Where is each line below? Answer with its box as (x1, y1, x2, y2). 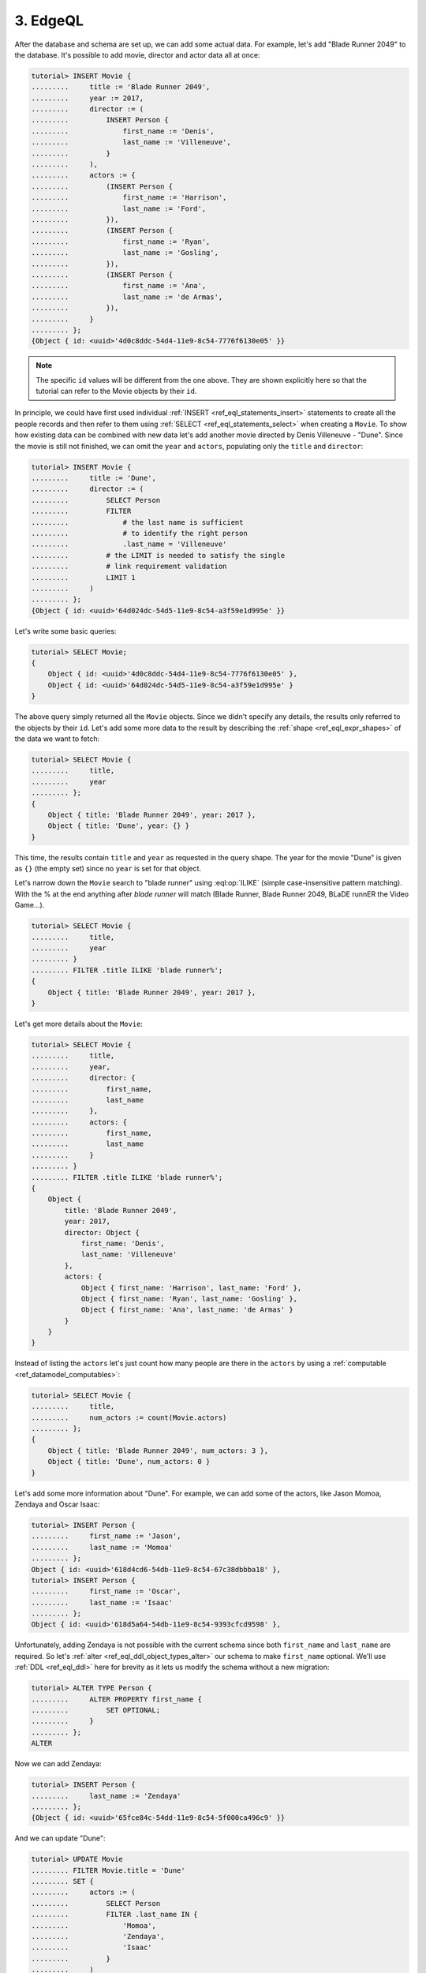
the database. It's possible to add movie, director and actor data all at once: (14, 50, 260, 59)
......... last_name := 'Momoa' (31, 1543, 174, 1552)
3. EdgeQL (14, 12, 84, 29)
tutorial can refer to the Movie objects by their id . (35, 387, 197, 396)
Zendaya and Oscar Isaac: (14, 1499, 100, 1509)
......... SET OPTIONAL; (31, 1705, 161, 1714)
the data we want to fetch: (14, 734, 100, 743)
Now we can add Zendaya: (14, 1759, 102, 1769)
